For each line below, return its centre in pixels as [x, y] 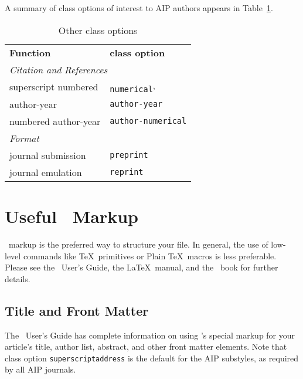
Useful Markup [72, 216]
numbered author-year [55, 121]
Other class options [98, 30]
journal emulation [46, 172]
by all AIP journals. [40, 369]
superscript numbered [54, 87]
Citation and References [59, 69]
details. [18, 278]
